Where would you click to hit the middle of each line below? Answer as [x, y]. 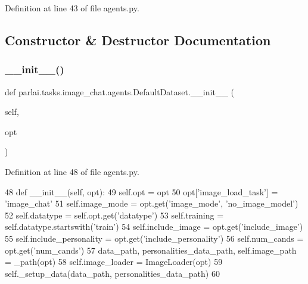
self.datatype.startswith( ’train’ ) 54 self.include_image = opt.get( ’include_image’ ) [154, 227]
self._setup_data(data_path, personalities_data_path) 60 [112, 273]
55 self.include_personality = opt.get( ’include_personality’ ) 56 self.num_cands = [154, 238]
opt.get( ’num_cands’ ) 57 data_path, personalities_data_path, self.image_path [151, 250]
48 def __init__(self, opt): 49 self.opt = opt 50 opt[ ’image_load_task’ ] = [141, 191]
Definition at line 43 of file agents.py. [72, 8]
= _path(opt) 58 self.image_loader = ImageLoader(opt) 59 [114, 262]
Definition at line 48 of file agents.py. [72, 171]
